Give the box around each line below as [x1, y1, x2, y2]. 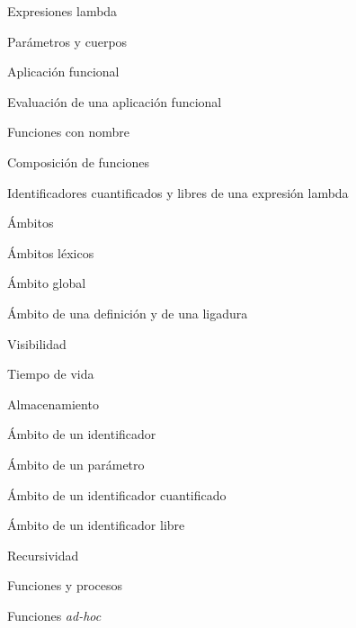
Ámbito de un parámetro [7, 454, 145, 473]
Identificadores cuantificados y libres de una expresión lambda [7, 183, 349, 202]
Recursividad [7, 545, 79, 564]
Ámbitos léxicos [7, 243, 94, 262]
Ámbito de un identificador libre [7, 516, 185, 534]
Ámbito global [7, 274, 86, 292]
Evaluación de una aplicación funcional [7, 92, 222, 111]
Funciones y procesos [7, 576, 123, 595]
